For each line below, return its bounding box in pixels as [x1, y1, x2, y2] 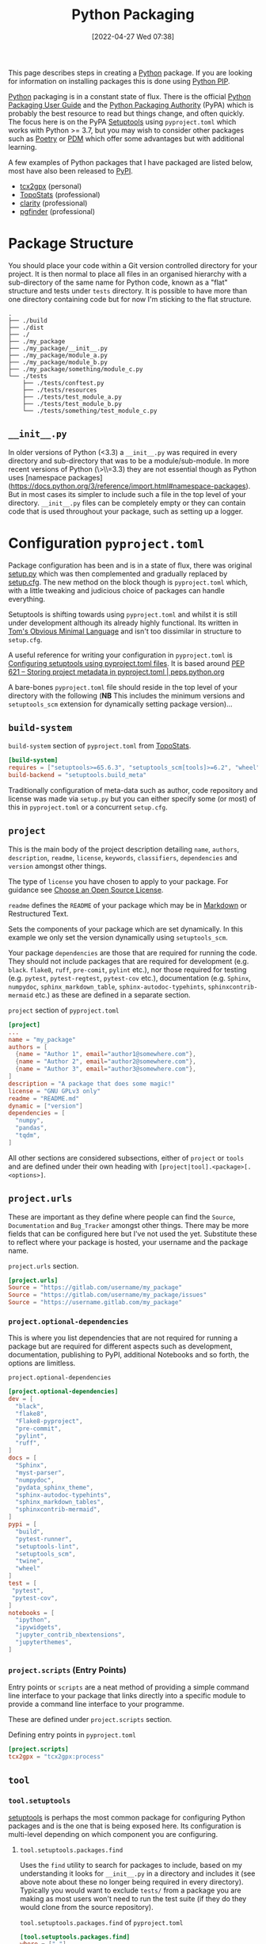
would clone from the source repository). [19, 1902, 154, 1911]
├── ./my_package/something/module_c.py [8, 365, 144, 373]
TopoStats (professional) [19, 189, 101, 199]
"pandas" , [15, 1124, 47, 1132]
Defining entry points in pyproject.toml [8, 1730, 136, 1739]
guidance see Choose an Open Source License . [8, 885, 164, 894]
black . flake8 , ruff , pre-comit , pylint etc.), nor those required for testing [8, 965, 247, 974]
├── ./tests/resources [22, 386, 97, 394]
